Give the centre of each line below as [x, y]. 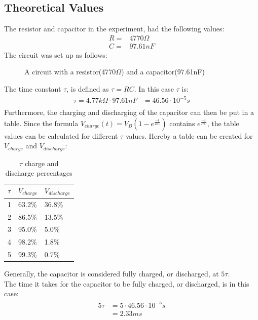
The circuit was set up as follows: [56, 54]
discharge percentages [39, 173]
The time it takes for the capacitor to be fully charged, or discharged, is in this [127, 283]
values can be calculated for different [61, 135]
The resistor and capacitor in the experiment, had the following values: [114, 29]
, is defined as [88, 89]
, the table [223, 123]
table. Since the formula [41, 123]
